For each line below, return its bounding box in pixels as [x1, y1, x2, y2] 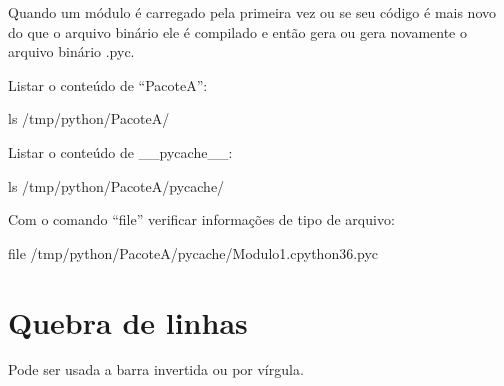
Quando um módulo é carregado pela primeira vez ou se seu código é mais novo [8, 2, 497, 22]
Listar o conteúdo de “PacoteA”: [8, 74, 208, 95]
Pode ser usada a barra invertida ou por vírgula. [8, 359, 304, 380]
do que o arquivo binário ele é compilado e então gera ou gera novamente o [8, 21, 468, 42]
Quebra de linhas [8, 301, 248, 342]
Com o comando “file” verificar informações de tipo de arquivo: [8, 209, 395, 230]
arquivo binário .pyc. [8, 41, 135, 62]
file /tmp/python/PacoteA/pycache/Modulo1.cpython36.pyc [8, 242, 379, 263]
